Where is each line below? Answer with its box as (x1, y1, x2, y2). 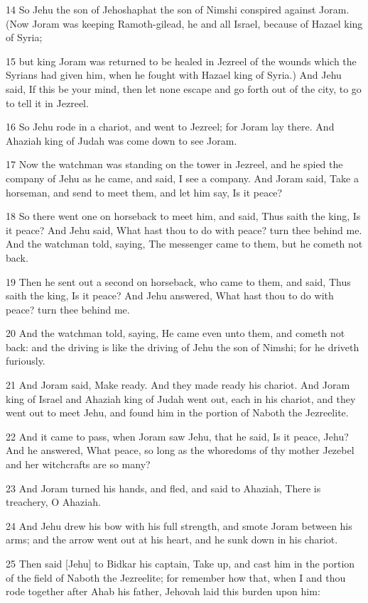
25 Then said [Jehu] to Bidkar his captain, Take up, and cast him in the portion (6, 556, 355, 570)
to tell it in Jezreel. (6, 95, 89, 110)
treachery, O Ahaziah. (6, 494, 101, 509)
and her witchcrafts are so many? (6, 457, 151, 472)
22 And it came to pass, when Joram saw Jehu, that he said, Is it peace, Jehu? (6, 428, 349, 443)
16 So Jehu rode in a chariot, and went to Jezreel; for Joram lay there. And (6, 119, 335, 134)
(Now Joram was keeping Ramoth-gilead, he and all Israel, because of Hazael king (6, 16, 363, 31)
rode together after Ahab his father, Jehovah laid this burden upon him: (6, 584, 320, 599)
